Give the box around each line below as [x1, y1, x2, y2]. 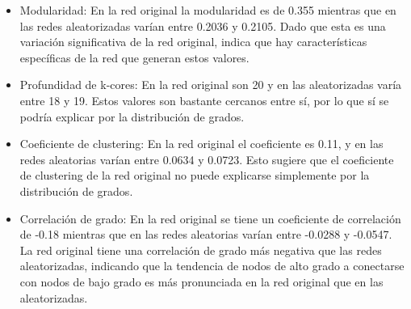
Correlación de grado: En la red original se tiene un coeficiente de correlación [19, 210, 401, 226]
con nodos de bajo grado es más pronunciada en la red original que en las [19, 273, 384, 290]
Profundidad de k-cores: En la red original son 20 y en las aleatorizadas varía [19, 76, 402, 93]
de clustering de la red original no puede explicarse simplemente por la [19, 167, 370, 184]
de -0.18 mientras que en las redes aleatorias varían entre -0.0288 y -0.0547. [19, 226, 392, 243]
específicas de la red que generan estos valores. [19, 49, 250, 66]
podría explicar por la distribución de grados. [19, 108, 245, 125]
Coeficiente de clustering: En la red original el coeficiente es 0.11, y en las [19, 135, 384, 152]
